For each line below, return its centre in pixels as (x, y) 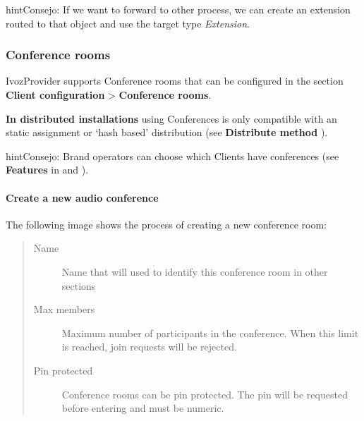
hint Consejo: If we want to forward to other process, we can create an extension (178, 9)
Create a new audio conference (82, 197)
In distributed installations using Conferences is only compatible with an (171, 118)
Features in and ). (47, 170)
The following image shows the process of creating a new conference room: (166, 224)
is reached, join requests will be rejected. (149, 347)
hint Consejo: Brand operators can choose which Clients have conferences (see (172, 155)
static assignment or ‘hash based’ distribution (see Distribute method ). (167, 132)
